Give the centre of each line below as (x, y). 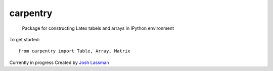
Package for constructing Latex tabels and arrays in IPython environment (98, 28)
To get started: (25, 39)
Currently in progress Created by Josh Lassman (59, 62)
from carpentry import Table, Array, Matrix (75, 51)
